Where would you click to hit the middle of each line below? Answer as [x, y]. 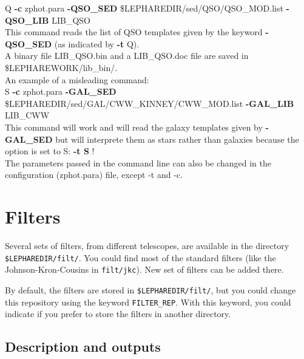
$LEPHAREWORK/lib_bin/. [61, 67]
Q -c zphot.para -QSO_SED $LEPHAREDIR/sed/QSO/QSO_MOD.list [144, 8]
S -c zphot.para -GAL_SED [61, 91]
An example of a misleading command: [77, 79]
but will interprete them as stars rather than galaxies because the [177, 139]
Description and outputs [83, 347]
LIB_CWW [27, 115]
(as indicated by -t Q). [97, 43]
